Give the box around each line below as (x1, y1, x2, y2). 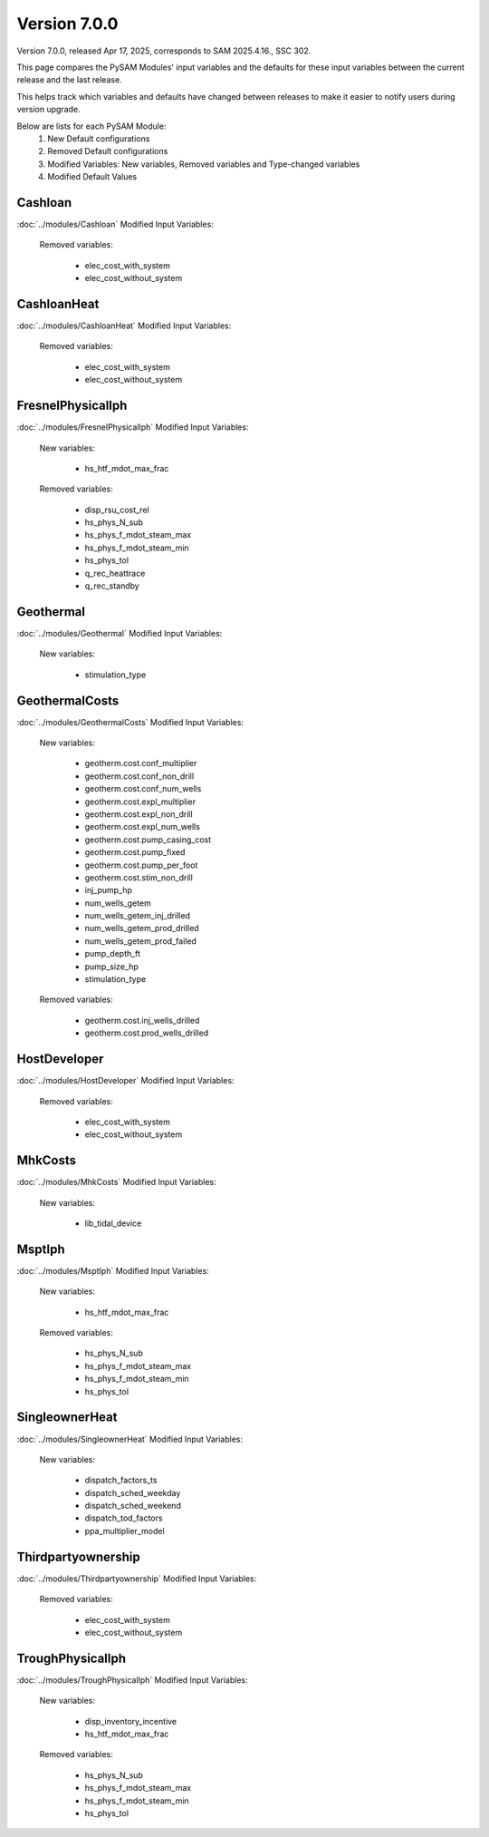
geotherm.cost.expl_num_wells (84, 821, 201, 832)
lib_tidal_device (84, 1218, 142, 1229)
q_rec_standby (84, 580, 139, 591)
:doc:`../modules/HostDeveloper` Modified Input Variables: (16, 1075, 235, 1086)
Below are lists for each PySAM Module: (16, 121, 167, 131)
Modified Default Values (47, 171, 138, 182)
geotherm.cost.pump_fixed (84, 847, 186, 858)
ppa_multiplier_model (84, 1525, 165, 1536)
